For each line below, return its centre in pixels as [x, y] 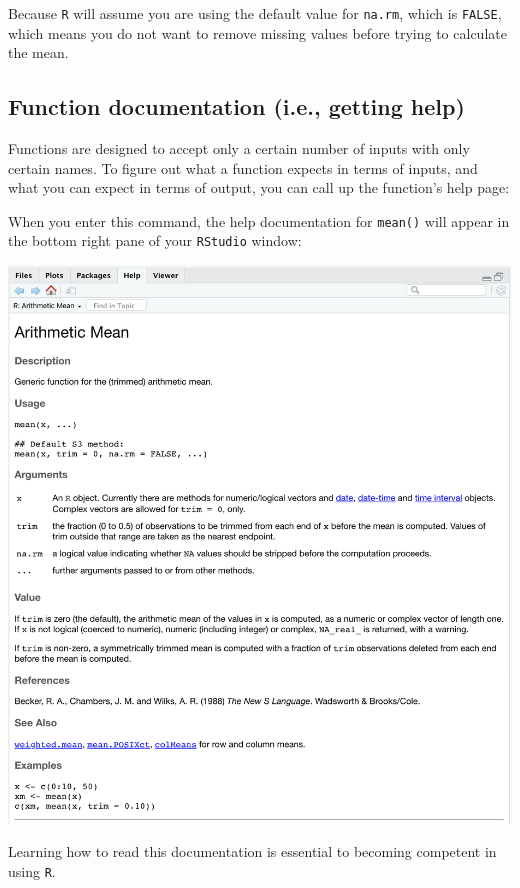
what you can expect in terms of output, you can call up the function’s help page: [259, 187]
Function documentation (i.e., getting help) [236, 106]
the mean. [38, 52]
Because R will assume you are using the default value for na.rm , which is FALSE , [255, 13]
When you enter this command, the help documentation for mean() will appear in [259, 220]
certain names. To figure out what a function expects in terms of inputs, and [243, 167]
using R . [32, 870]
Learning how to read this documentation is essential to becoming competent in [252, 851]
